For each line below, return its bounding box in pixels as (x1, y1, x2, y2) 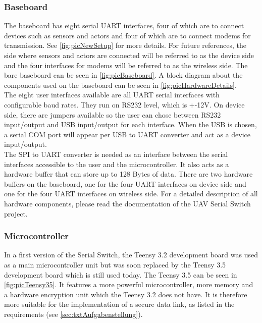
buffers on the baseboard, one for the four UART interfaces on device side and (4, 178, 246, 189)
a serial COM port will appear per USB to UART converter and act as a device (4, 129, 251, 139)
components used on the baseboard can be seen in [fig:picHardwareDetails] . (4, 79, 237, 90)
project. (4, 208, 28, 219)
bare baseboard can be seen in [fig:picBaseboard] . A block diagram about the (4, 70, 243, 80)
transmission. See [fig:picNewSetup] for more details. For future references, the (4, 40, 246, 50)
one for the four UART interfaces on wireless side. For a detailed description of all (4, 188, 258, 199)
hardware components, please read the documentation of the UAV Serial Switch (4, 198, 251, 208)
